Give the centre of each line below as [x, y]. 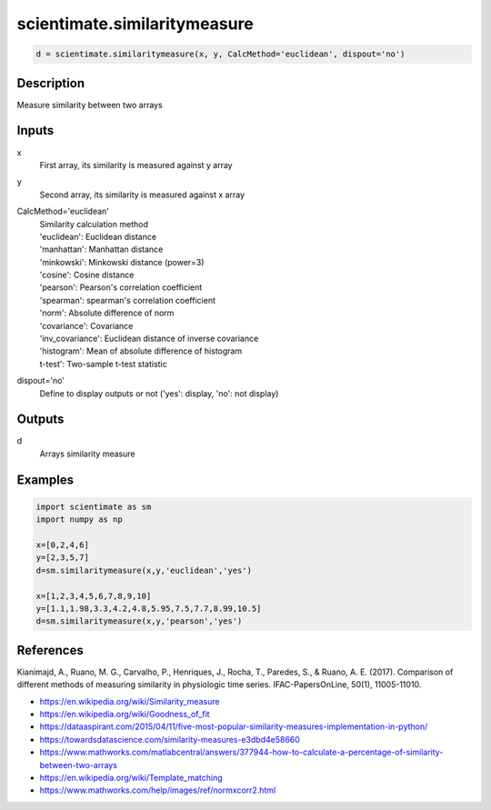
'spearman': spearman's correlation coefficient [127, 300]
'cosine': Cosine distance [87, 275]
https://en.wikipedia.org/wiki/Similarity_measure [130, 701]
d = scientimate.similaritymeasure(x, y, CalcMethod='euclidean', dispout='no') [220, 54]
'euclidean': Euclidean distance [98, 236]
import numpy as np [79, 520]
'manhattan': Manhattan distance [101, 249]
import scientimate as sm [94, 506]
